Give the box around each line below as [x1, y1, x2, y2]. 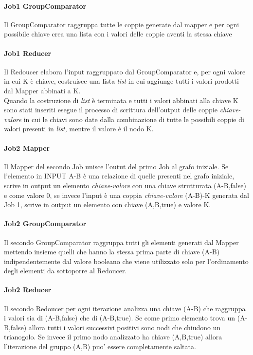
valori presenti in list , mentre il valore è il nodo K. [4, 124, 154, 134]
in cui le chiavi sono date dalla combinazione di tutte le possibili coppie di [23, 114, 244, 124]
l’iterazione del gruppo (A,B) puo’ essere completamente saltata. [4, 341, 196, 352]
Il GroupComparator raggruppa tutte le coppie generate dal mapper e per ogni [4, 19, 239, 29]
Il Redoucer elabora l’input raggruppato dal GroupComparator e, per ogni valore [4, 66, 246, 76]
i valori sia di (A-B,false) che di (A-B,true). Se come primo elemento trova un [4, 313, 235, 323]
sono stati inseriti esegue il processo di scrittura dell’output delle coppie [4, 105, 217, 115]
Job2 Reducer [4, 284, 52, 295]
